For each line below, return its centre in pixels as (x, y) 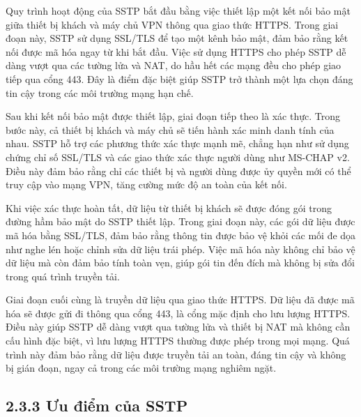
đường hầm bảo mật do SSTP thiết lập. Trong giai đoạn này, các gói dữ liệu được (180, 221)
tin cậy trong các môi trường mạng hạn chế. (100, 92)
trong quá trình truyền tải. (63, 276)
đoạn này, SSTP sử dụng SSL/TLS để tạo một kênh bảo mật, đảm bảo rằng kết (177, 38)
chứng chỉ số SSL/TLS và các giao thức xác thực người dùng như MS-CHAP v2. (178, 157)
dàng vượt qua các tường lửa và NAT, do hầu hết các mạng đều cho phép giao (174, 65)
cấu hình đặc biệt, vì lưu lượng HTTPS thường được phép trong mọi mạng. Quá (178, 341)
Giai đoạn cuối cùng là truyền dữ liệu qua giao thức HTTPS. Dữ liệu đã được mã (180, 300)
